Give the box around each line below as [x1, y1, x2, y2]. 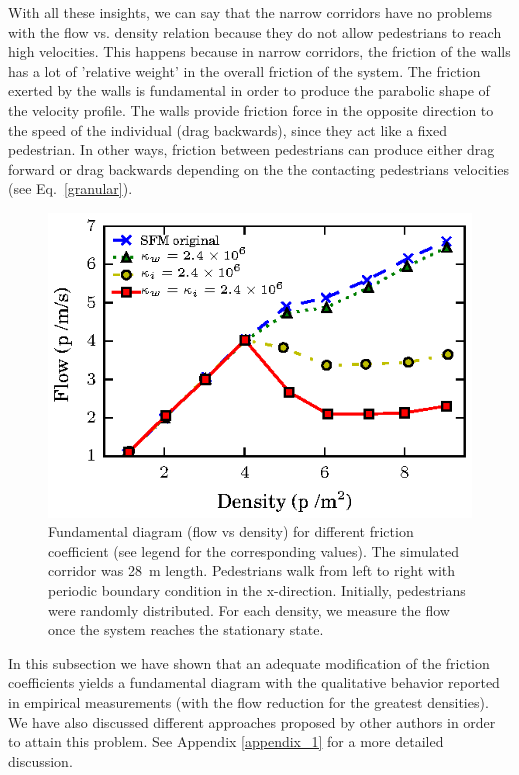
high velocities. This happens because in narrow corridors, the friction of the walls [8, 41, 511, 62]
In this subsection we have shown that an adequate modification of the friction [8, 652, 490, 673]
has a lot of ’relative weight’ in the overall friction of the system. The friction [8, 60, 481, 81]
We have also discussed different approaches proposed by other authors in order [8, 711, 496, 732]
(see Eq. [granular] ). [8, 178, 133, 199]
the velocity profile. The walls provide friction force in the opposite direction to [8, 99, 494, 120]
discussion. [8, 750, 73, 771]
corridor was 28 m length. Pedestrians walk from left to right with [48, 560, 456, 581]
